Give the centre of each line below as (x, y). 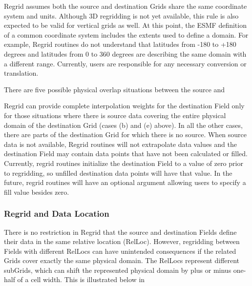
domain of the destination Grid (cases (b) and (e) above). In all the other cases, (123, 125)
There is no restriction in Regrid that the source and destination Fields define (120, 232)
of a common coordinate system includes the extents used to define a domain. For (126, 34)
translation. (21, 73)
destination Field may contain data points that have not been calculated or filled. (126, 153)
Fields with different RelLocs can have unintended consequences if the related (120, 251)
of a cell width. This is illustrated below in (81, 279)
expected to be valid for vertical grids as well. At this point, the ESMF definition (125, 25)
